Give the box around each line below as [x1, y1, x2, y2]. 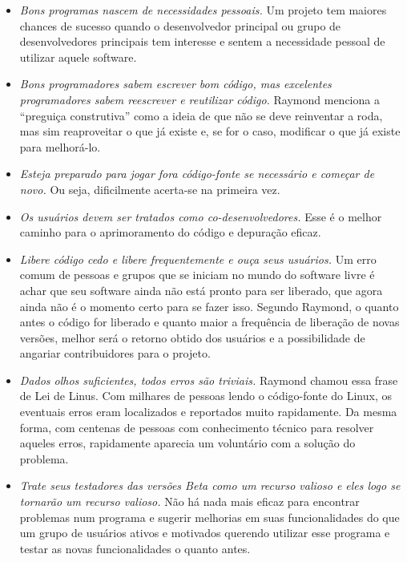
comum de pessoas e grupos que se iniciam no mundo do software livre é [19, 266, 375, 283]
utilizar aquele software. [19, 48, 137, 65]
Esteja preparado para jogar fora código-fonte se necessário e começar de [19, 165, 375, 182]
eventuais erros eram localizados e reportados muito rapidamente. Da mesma [19, 403, 397, 420]
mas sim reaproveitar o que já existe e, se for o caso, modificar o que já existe [19, 123, 401, 139]
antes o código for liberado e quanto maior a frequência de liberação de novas [19, 313, 400, 330]
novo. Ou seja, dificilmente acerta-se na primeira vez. [19, 180, 280, 197]
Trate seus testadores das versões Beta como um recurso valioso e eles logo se [19, 477, 401, 494]
